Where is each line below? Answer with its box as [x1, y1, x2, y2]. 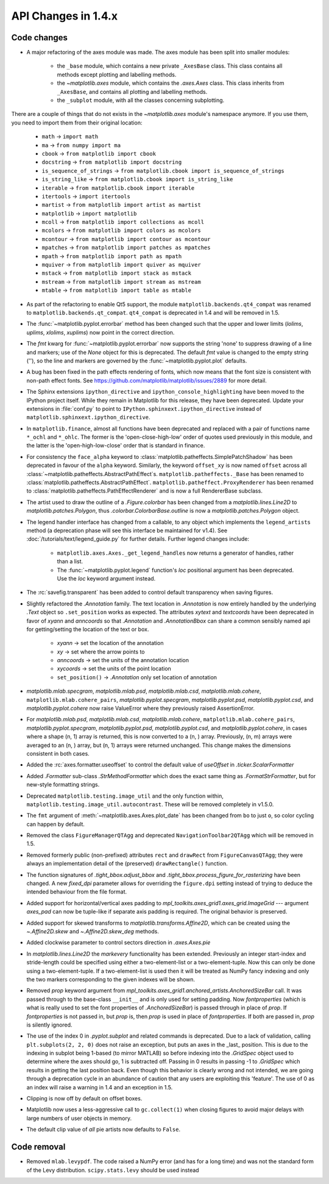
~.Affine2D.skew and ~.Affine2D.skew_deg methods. [26, 928, 160, 935]
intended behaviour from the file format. [26, 888, 127, 895]
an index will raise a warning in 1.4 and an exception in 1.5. [26, 1083, 173, 1091]
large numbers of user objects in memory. [26, 1114, 132, 1122]
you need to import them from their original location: [11, 119, 143, 126]
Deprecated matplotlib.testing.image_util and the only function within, [26, 792, 224, 800]
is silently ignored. [26, 1021, 73, 1028]
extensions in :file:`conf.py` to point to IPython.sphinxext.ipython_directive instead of [26, 405, 262, 412]
